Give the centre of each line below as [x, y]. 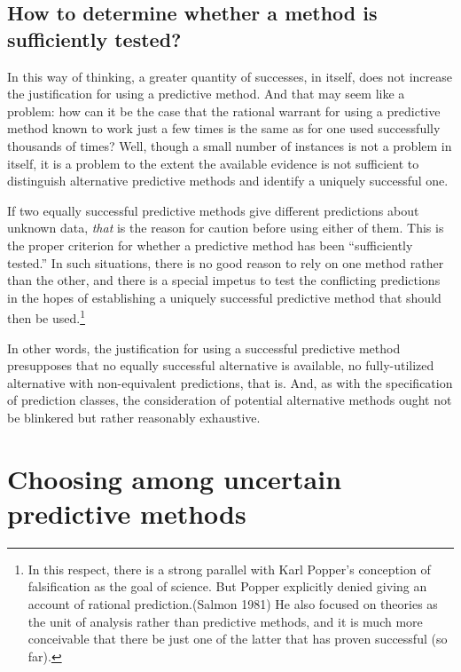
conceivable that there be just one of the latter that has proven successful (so [238, 639]
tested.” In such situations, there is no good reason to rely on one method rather [226, 262]
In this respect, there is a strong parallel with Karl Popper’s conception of [229, 569]
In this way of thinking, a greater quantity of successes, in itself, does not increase [230, 76]
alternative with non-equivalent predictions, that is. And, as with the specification [230, 382]
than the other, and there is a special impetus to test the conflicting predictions [224, 280]
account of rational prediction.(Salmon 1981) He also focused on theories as [233, 604]
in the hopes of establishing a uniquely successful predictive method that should [224, 297]
